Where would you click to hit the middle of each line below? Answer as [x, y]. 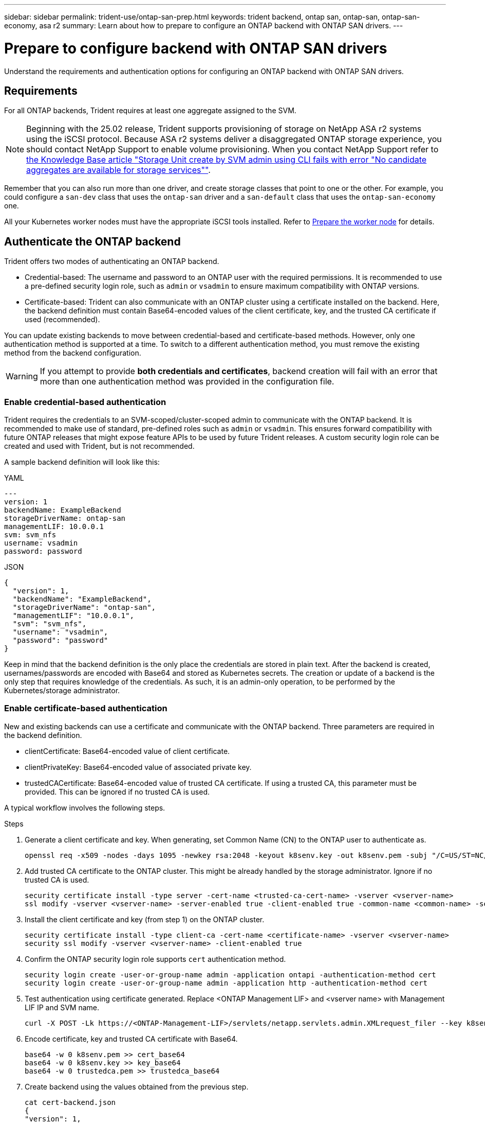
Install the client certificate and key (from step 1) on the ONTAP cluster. [145, 919]
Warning [22, 376]
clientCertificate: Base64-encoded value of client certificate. [127, 751]
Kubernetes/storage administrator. [62, 690]
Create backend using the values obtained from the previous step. [137, 1086]
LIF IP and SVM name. [62, 1007]
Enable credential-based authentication [85, 402]
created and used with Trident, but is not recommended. [99, 446]
